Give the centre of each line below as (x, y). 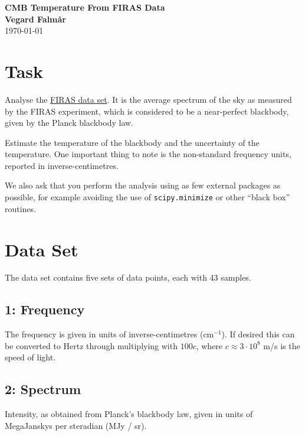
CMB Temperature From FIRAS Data (85, 7)
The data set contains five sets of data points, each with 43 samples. (128, 277)
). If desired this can (258, 334)
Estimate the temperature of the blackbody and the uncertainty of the (132, 142)
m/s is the (282, 345)
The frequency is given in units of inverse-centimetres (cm (109, 334)
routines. (21, 208)
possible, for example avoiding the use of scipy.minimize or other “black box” (147, 197)
